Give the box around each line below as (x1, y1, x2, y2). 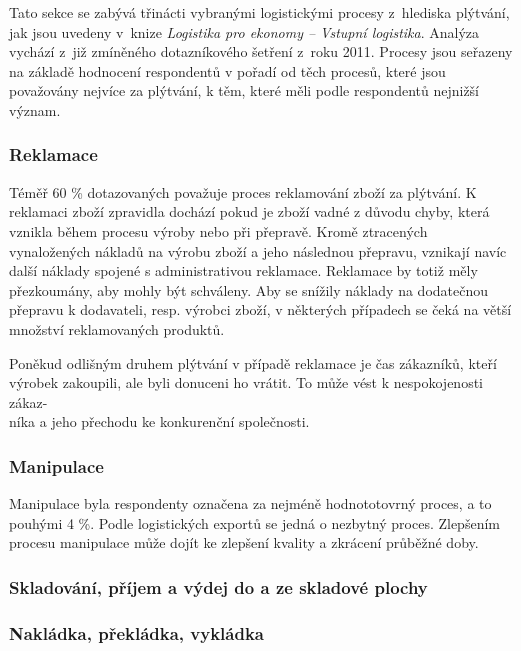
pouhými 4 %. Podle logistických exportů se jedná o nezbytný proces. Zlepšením (9, 512, 500, 533)
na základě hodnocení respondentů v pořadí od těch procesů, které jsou (9, 60, 446, 81)
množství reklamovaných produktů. (9, 318, 225, 339)
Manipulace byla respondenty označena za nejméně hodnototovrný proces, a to (9, 493, 492, 514)
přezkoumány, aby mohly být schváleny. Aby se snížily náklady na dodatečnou (9, 279, 489, 300)
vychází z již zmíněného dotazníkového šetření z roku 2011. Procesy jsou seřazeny (9, 41, 513, 62)
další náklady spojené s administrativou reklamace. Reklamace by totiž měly (9, 260, 478, 281)
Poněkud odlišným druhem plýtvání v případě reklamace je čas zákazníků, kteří (9, 352, 497, 373)
